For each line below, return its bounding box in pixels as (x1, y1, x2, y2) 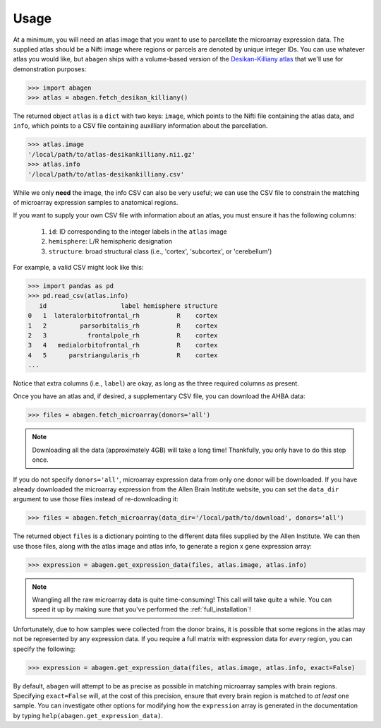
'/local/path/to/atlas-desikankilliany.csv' (28, 170, 185, 178)
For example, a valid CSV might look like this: (13, 263, 144, 271)
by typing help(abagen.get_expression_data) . (13, 711, 164, 720)
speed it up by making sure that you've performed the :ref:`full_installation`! (32, 605, 252, 614)
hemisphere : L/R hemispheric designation (48, 237, 173, 246)
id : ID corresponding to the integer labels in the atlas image (48, 227, 227, 236)
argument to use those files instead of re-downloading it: (13, 495, 179, 503)
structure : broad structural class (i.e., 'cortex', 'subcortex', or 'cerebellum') (48, 247, 272, 256)
